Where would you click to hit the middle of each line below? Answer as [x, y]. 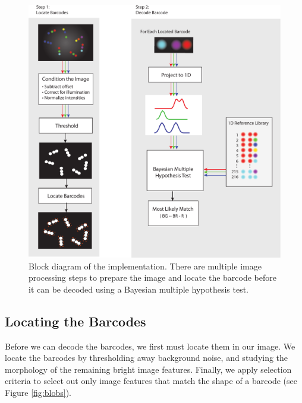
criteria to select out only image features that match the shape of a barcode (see [151, 381]
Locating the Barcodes [75, 321]
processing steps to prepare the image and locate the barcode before [152, 277]
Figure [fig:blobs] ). [38, 393]
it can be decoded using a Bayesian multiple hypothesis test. [139, 289]
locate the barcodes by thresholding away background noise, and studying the [147, 358]
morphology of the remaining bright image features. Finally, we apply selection [148, 369]
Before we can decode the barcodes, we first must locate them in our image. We [150, 346]
